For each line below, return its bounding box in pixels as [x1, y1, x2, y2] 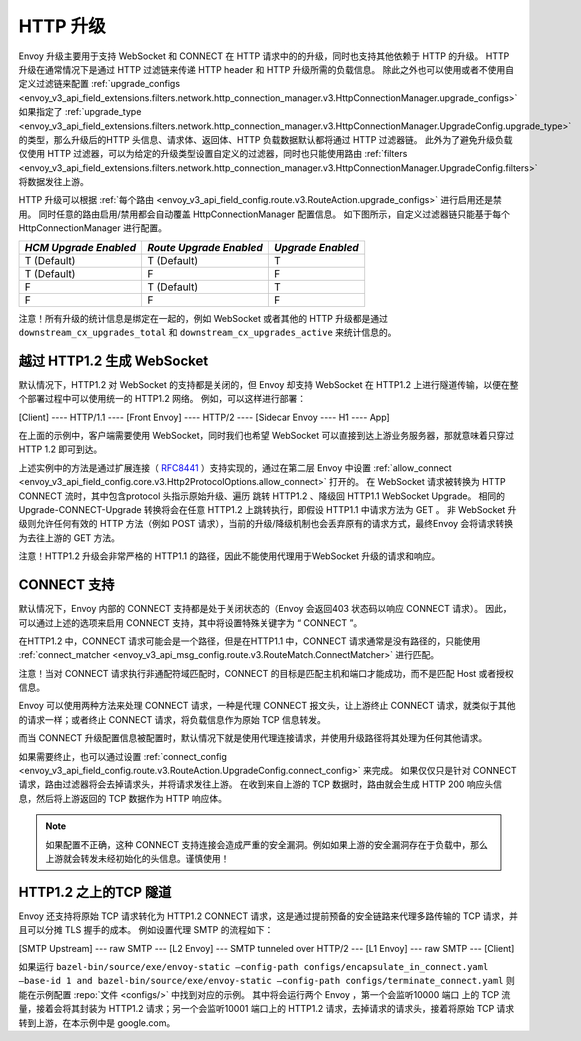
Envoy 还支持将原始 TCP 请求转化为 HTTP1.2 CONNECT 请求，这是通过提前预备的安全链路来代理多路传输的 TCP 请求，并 [18, 910, 519, 922]
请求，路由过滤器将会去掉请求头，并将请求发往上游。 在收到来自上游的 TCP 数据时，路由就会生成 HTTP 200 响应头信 [18, 778, 503, 790]
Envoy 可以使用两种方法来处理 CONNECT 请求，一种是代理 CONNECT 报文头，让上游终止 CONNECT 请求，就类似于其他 [18, 700, 516, 712]
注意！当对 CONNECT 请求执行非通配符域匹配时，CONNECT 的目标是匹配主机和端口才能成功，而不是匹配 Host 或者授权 [18, 667, 514, 679]
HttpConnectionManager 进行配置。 [18, 222, 167, 234]
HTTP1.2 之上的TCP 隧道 [18, 883, 172, 900]
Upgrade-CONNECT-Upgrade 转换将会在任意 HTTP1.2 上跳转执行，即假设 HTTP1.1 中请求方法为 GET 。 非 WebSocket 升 [18, 504, 517, 516]
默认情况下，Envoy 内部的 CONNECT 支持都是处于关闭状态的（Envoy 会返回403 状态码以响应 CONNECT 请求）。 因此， [18, 603, 512, 615]
